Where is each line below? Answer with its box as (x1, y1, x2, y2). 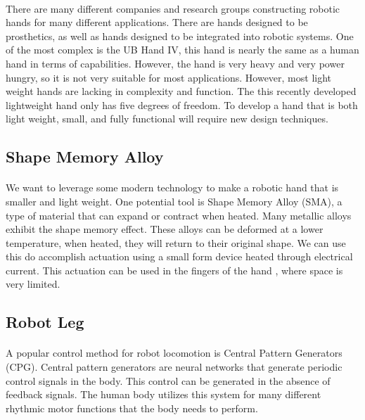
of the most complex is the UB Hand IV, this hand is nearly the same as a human (6, 42, 359, 57)
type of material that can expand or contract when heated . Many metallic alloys (6, 208, 352, 222)
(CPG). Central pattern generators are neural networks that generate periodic (6, 359, 342, 374)
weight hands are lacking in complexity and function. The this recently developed (6, 84, 357, 98)
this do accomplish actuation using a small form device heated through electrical (6, 249, 353, 264)
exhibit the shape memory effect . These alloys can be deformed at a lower (6, 222, 324, 236)
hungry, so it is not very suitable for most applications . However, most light (6, 70, 332, 84)
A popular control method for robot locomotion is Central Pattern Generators (6, 345, 342, 360)
